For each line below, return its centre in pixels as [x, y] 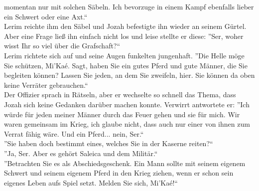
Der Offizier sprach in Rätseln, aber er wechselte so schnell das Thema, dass [120, 95]
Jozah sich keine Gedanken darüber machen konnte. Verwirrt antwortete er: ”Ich [127, 104]
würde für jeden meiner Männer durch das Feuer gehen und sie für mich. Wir [122, 114]
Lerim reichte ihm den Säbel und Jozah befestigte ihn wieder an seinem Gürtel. [125, 26]
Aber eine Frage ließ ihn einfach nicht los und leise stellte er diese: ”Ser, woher [124, 36]
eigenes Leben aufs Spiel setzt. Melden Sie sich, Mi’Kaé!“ [91, 182]
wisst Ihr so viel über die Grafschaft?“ [62, 46]
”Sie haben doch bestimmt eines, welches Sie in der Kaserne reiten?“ [109, 143]
